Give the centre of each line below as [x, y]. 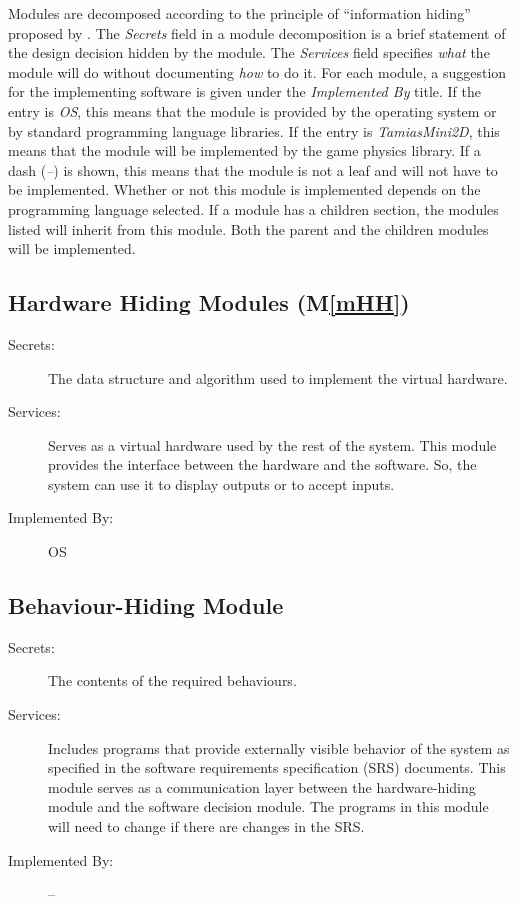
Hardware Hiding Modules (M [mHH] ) [209, 302]
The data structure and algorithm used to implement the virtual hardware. [278, 377]
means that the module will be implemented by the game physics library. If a [244, 150]
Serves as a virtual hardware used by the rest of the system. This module [272, 444]
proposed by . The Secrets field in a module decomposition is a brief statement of [257, 32]
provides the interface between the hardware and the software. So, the [262, 464]
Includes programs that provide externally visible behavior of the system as [279, 747]
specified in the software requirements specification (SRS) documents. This [277, 767]
